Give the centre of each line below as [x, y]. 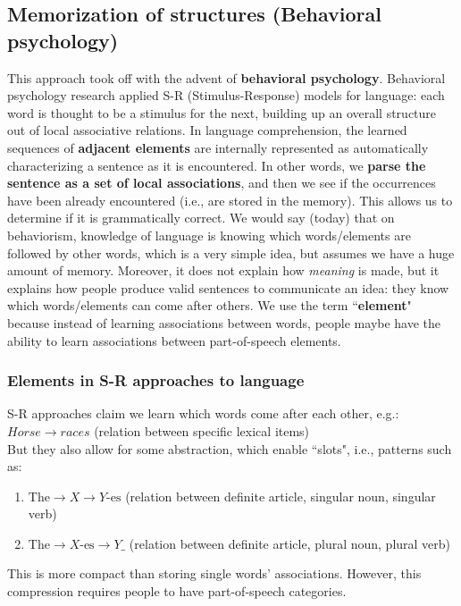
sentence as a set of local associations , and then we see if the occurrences [222, 183]
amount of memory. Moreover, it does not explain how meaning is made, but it [223, 270]
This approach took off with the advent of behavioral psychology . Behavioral [226, 77]
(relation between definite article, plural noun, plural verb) [290, 543]
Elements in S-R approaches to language [156, 380]
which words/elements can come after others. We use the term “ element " [210, 305]
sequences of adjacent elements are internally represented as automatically [218, 147]
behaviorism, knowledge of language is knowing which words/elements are [209, 235]
